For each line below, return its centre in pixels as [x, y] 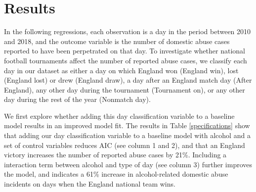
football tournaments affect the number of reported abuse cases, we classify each [126, 60]
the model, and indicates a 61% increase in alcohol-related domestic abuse [116, 174]
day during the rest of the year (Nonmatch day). [77, 99]
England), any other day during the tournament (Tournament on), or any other [125, 89]
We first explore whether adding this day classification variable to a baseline [119, 116]
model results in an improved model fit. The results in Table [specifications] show [127, 125]
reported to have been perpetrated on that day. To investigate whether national [125, 51]
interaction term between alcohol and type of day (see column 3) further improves [128, 164]
